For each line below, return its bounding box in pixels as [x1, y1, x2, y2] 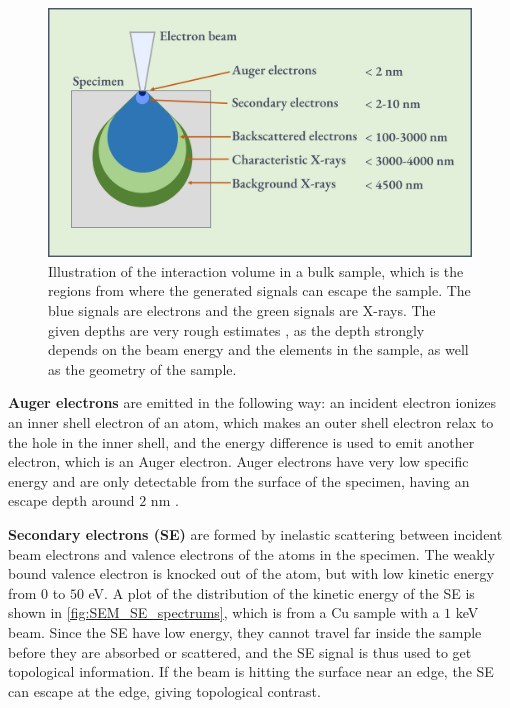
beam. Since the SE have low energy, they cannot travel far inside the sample [8, 621, 482, 642]
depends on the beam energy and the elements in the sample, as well [48, 339, 469, 360]
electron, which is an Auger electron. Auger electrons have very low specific [8, 451, 469, 472]
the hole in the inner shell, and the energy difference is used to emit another [8, 431, 475, 452]
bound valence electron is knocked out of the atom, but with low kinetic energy [8, 563, 494, 584]
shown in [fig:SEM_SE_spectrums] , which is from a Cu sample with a [8, 602, 440, 623]
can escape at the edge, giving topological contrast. [8, 680, 321, 701]
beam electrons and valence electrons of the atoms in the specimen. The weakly [8, 543, 495, 564]
